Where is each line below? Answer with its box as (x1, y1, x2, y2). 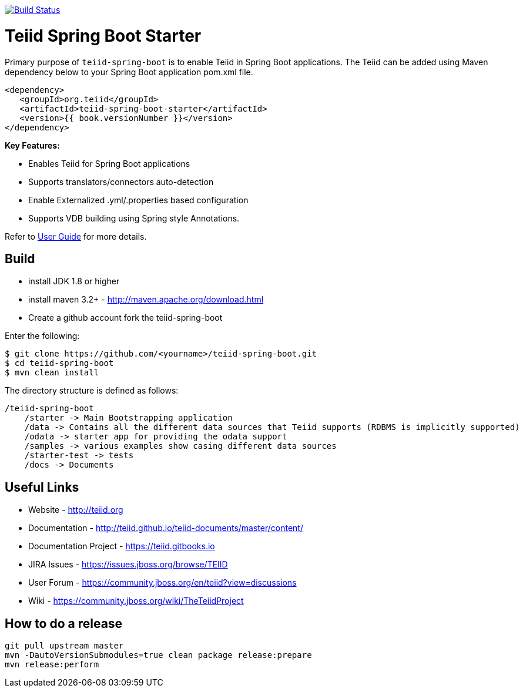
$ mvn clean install (5, 368, 99, 378)
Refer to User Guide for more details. (5, 231, 147, 241)
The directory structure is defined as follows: (5, 385, 179, 396)
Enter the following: (5, 331, 80, 341)
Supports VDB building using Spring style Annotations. (28, 213, 240, 223)
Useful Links (5, 479, 79, 495)
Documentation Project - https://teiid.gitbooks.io (28, 541, 215, 552)
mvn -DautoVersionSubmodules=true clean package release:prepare (5, 650, 312, 660)
